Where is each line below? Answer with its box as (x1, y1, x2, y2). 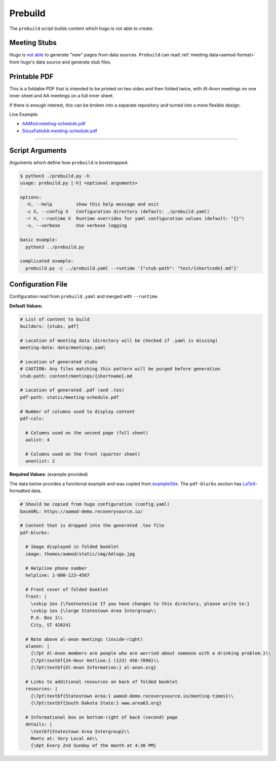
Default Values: (9, 302, 43, 309)
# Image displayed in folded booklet (25, 544, 119, 550)
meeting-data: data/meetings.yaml (20, 345, 106, 351)
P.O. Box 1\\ (30, 615, 63, 621)
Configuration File (9, 280, 68, 289)
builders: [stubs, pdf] (20, 323, 80, 329)
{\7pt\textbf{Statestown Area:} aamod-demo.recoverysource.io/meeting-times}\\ (30, 693, 234, 699)
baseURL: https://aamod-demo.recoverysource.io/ (20, 508, 143, 514)
